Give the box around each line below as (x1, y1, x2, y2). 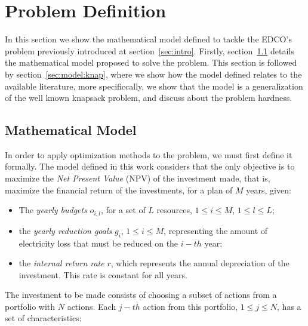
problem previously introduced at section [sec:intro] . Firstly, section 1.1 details (5, 44, 294, 57)
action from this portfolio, (143, 300, 238, 312)
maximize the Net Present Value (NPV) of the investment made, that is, (5, 172, 270, 184)
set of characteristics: (5, 312, 82, 324)
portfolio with (5, 300, 56, 312)
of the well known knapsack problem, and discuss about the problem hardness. (5, 91, 292, 104)
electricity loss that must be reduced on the (19, 236, 178, 249)
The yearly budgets (19, 204, 87, 216)
